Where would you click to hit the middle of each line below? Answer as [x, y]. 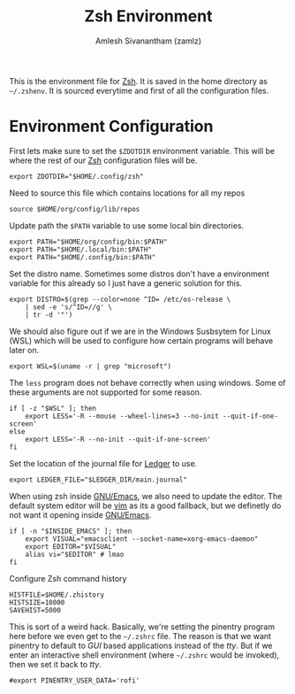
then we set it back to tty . [55, 664]
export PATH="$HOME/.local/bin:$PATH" [80, 250]
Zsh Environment [148, 16]
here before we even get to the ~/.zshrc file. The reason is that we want [140, 636]
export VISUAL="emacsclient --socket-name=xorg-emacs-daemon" [142, 539]
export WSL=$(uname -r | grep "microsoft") [91, 366]
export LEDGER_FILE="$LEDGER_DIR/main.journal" [98, 480]
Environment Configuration [111, 127]
